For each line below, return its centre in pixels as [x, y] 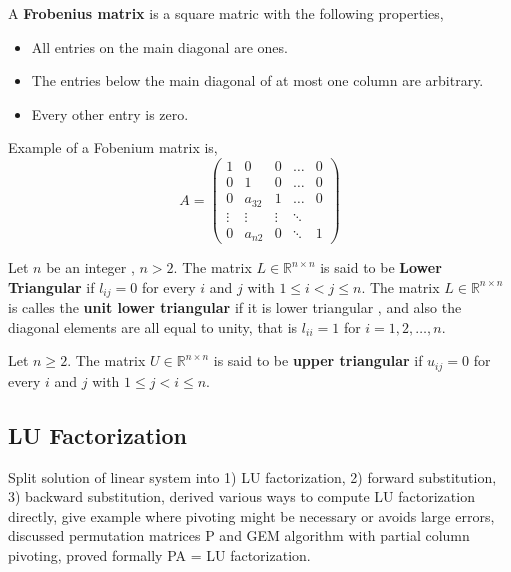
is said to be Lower [381, 267]
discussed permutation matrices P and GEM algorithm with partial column [239, 535]
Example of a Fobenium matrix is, [113, 147]
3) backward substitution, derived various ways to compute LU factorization [241, 496]
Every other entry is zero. [110, 113]
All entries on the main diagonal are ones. [159, 46]
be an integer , [90, 267]
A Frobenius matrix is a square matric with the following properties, [226, 13]
